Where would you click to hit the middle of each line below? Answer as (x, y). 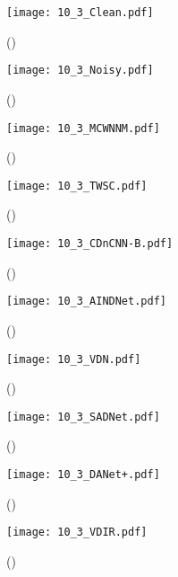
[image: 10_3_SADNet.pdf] (83, 417)
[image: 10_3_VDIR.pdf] (77, 533)
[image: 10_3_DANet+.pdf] (83, 475)
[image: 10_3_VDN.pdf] (74, 359)
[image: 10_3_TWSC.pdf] (77, 186)
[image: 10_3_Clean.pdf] (80, 13)
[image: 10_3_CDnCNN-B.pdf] (90, 244)
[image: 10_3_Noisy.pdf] (80, 71)
